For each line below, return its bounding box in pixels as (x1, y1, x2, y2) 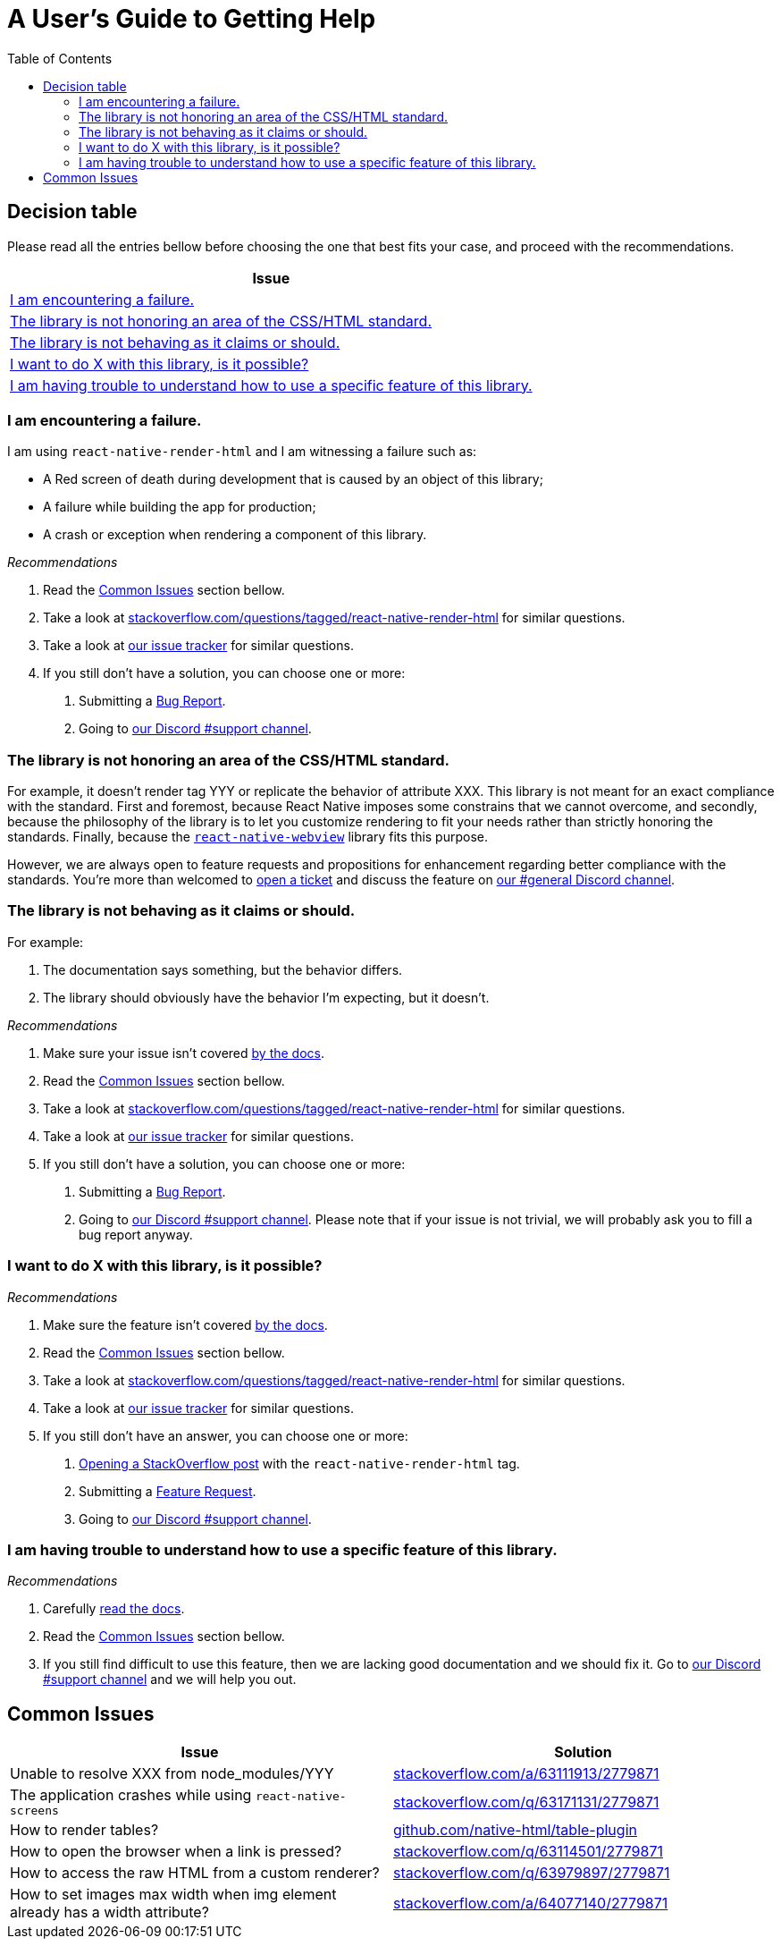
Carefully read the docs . (43, 1601, 185, 1617)
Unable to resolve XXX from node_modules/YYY (10, 1764, 334, 1783)
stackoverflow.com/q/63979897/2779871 (393, 1864, 670, 1883)
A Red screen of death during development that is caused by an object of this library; (43, 471, 543, 487)
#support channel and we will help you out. (43, 1671, 297, 1688)
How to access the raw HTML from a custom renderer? (10, 1864, 380, 1883)
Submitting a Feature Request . (79, 1483, 256, 1499)
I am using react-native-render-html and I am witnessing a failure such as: (7, 444, 477, 460)
